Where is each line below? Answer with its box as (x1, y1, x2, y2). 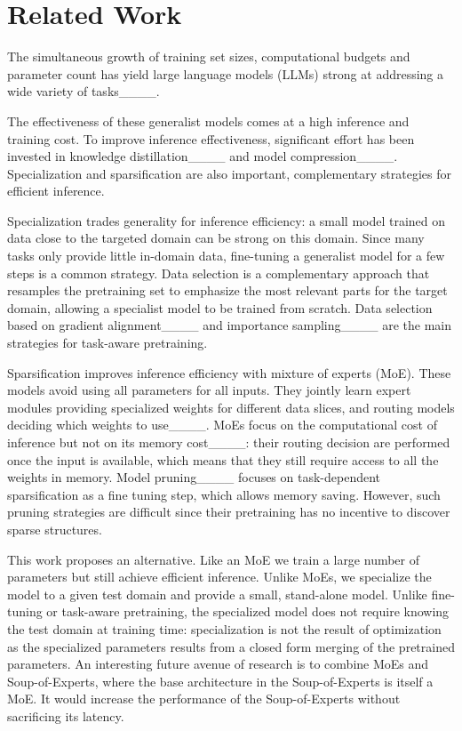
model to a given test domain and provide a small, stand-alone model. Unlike (7, 584, 427, 603)
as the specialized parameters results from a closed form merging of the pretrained (7, 637, 455, 655)
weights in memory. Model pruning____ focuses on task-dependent (7, 468, 381, 486)
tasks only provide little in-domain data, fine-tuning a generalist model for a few (7, 246, 445, 265)
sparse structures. (7, 519, 102, 538)
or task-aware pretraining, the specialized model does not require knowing (46, 602, 450, 621)
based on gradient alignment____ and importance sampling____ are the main (7, 316, 452, 334)
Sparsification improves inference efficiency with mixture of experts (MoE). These (7, 363, 451, 382)
